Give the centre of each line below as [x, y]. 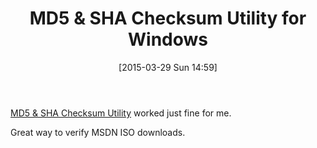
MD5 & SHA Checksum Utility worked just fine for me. [121, 113]
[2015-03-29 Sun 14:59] [168, 67]
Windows [168, 39]
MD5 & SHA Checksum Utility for [168, 18]
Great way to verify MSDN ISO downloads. [98, 132]
